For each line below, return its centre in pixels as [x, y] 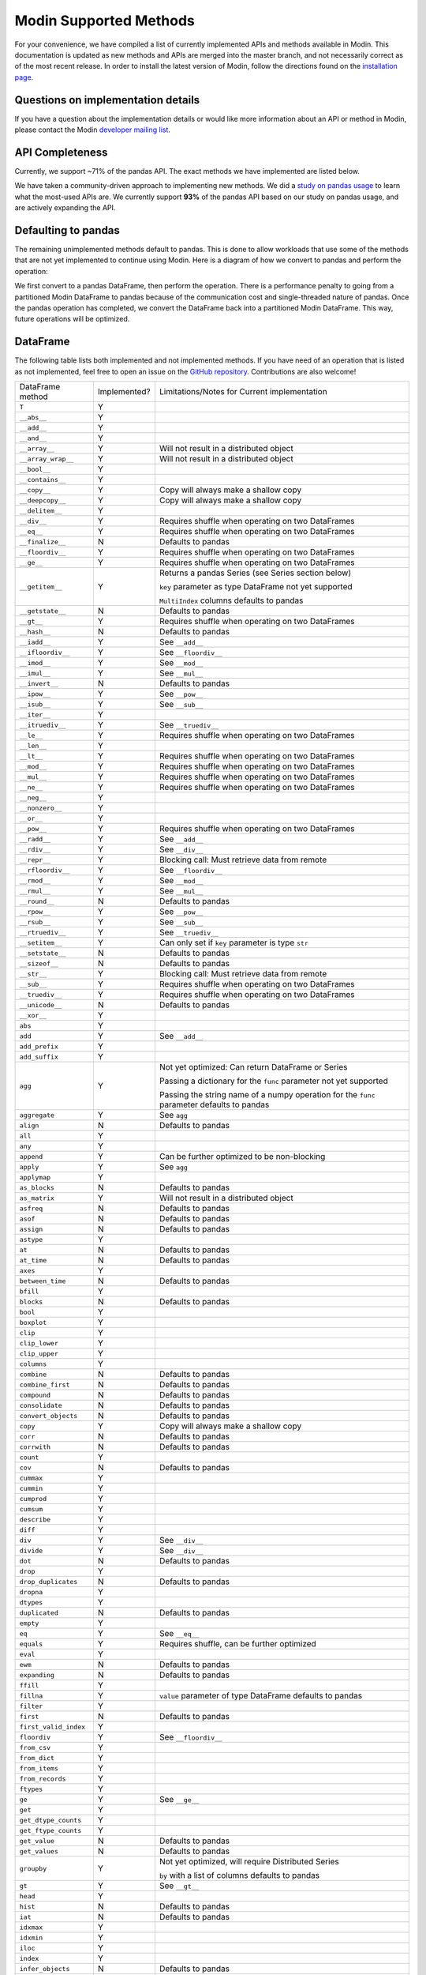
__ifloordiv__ [45, 652]
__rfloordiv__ [45, 870]
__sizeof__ [39, 963]
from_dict [37, 1758]
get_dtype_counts [50, 1820]
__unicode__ [41, 1004]
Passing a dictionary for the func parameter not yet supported [273, 1081]
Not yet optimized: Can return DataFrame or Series [253, 1067]
